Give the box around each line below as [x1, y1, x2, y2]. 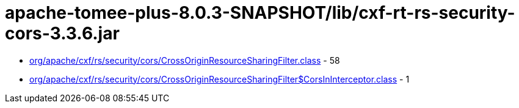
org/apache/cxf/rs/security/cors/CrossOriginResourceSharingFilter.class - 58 [29, 55, 340, 66]
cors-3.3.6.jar [5, 23, 120, 44]
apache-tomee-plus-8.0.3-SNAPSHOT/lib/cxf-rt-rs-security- [5, 2, 515, 23]
